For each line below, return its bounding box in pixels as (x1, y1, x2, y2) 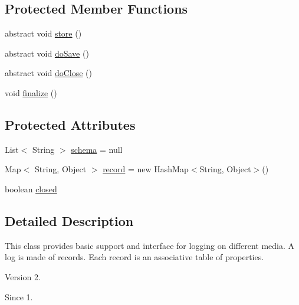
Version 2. (5, 270, 41, 283)
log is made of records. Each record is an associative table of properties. (5, 251, 264, 263)
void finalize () (5, 86, 57, 99)
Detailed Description (5, 211, 134, 229)
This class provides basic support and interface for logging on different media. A (5, 239, 295, 251)
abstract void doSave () (5, 47, 89, 59)
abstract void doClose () (5, 67, 92, 79)
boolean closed (5, 182, 57, 195)
